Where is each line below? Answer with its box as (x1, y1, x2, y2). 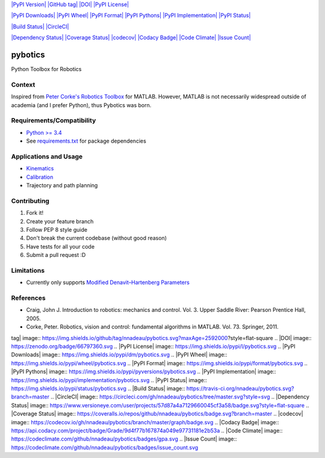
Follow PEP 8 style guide (26, 226, 87, 233)
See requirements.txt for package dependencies (26, 137, 147, 144)
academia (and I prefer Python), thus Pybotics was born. (11, 101, 152, 108)
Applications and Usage (11, 152, 83, 161)
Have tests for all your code (26, 243, 95, 250)
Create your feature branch (26, 217, 94, 225)
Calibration (26, 173, 54, 181)
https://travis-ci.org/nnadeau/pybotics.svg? (186, 385, 294, 392)
